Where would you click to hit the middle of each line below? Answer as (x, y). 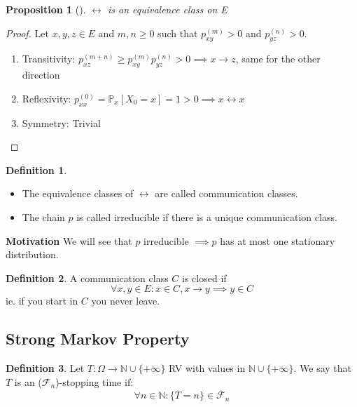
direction (41, 75)
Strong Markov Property (98, 339)
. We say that (322, 368)
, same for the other (278, 59)
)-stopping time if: (94, 381)
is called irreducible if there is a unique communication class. (207, 216)
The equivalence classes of (78, 193)
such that (178, 33)
